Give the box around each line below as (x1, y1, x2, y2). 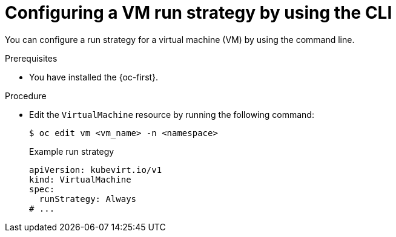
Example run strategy (29, 146, 114, 157)
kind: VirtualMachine (29, 174, 131, 184)
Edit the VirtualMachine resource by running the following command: (29, 109, 314, 120)
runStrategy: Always (39, 193, 137, 204)
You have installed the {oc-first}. (29, 71, 159, 82)
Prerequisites (5, 53, 58, 63)
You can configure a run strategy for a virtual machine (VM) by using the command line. (5, 34, 355, 45)
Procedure (5, 90, 47, 101)
